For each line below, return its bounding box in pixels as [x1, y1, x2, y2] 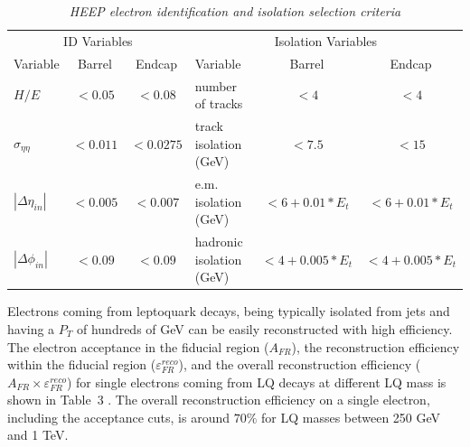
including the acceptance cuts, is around [7, 407, 230, 426]
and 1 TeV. [7, 425, 69, 444]
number [194, 76, 238, 95]
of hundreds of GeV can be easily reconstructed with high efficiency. [76, 319, 453, 338]
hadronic [194, 232, 243, 251]
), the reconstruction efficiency [291, 337, 460, 356]
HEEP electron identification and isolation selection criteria [69, 2, 401, 20]
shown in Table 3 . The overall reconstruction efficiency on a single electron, [7, 390, 430, 409]
